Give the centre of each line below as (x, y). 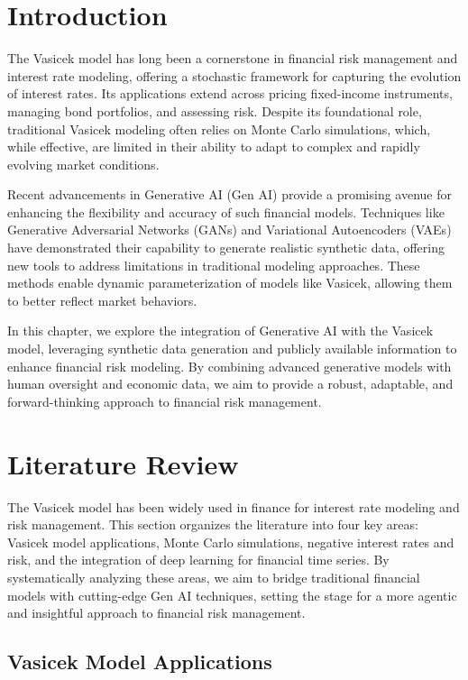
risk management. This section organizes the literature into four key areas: (213, 524)
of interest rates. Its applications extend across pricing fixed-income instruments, (230, 93)
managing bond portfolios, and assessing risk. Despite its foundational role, (215, 110)
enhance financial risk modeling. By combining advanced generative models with (229, 366)
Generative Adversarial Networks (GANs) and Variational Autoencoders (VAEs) (229, 230)
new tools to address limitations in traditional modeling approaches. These (214, 265)
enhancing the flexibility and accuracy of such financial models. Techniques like (226, 211)
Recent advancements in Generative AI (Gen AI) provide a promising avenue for (229, 194)
